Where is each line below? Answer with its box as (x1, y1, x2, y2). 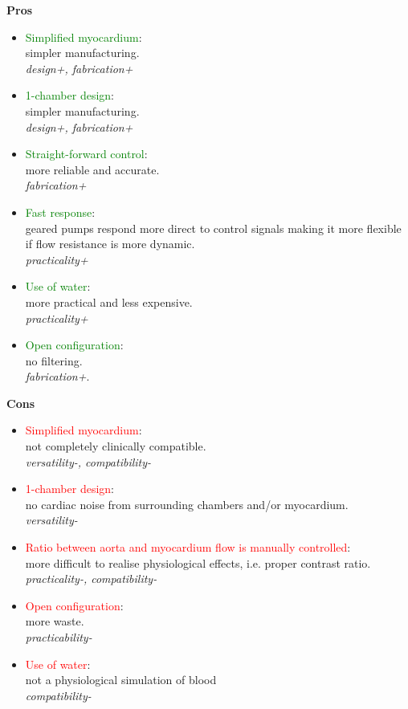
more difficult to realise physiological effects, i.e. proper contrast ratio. (25, 554, 371, 571)
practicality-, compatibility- (25, 570, 157, 587)
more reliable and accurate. (25, 161, 160, 177)
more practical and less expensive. (25, 293, 193, 310)
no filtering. (25, 352, 83, 369)
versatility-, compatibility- (25, 453, 152, 470)
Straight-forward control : (25, 145, 148, 162)
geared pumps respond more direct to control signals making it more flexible (25, 219, 402, 236)
